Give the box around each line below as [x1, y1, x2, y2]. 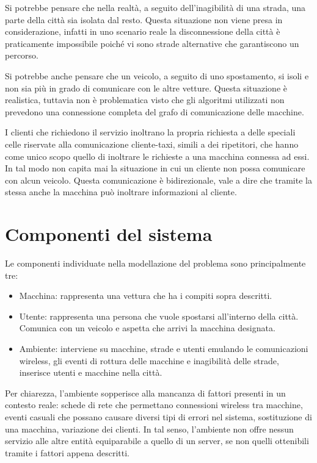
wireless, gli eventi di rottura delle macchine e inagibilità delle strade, [19, 354, 279, 367]
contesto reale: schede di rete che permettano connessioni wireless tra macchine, [5, 398, 303, 411]
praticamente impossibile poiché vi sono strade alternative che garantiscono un [5, 37, 299, 49]
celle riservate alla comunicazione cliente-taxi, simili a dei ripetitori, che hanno [5, 137, 299, 150]
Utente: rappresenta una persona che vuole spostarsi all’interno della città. [19, 309, 299, 322]
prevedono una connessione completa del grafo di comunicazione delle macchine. [5, 105, 304, 118]
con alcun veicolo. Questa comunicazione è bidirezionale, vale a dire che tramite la [5, 173, 312, 186]
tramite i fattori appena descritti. [5, 446, 129, 459]
